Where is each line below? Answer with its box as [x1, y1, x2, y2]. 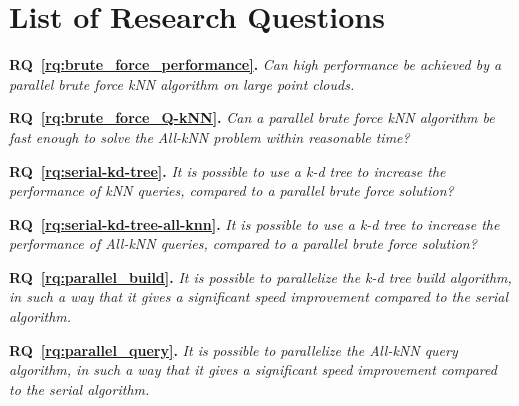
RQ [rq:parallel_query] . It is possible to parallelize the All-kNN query [9, 339, 458, 360]
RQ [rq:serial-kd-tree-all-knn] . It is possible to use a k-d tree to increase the [9, 213, 500, 234]
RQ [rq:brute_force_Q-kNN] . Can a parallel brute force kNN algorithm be [9, 107, 495, 128]
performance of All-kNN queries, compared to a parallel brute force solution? [9, 233, 477, 254]
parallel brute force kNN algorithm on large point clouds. [9, 73, 355, 94]
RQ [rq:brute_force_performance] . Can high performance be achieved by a [9, 54, 502, 75]
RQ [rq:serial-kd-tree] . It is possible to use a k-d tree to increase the [9, 160, 446, 181]
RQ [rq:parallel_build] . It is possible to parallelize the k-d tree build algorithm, [9, 266, 512, 287]
